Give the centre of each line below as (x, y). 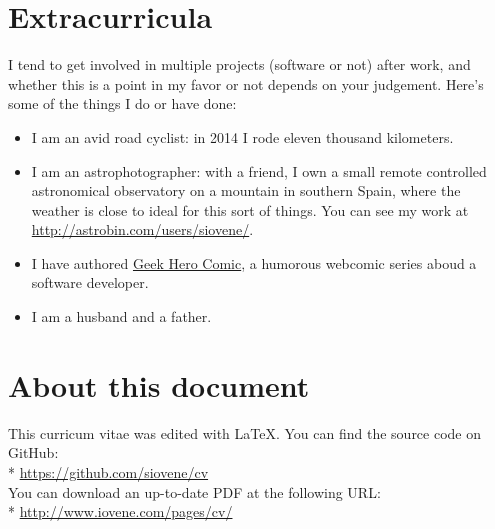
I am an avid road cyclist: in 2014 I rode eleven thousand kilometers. (242, 136)
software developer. (90, 282)
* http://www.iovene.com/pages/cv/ (120, 511)
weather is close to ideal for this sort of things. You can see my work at (250, 209)
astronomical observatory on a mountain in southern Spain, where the (246, 190)
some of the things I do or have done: (122, 103)
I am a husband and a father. (121, 316)
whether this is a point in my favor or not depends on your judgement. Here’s (246, 83)
